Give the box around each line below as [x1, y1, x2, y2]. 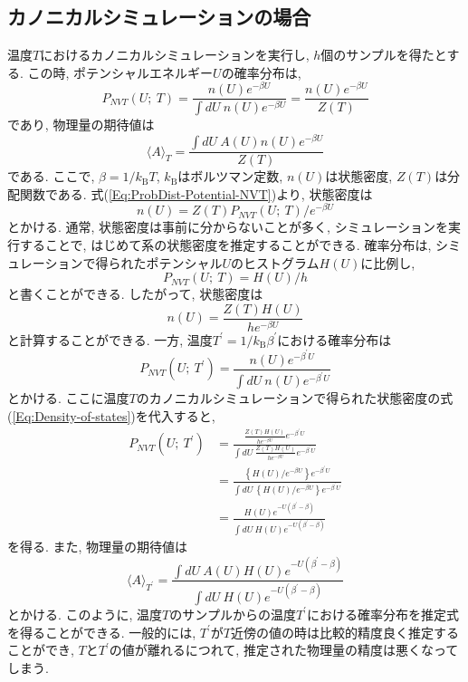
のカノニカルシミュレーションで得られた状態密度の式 [136, 389, 454, 408]
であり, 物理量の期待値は [7, 115, 155, 134]
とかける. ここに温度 [7, 389, 129, 408]
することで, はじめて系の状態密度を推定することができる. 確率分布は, [19, 235, 432, 254]
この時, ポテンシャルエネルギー [27, 62, 214, 82]
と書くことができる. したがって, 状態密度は [7, 284, 263, 303]
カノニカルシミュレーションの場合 [7, 3, 311, 31]
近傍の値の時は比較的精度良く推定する [231, 622, 460, 641]
